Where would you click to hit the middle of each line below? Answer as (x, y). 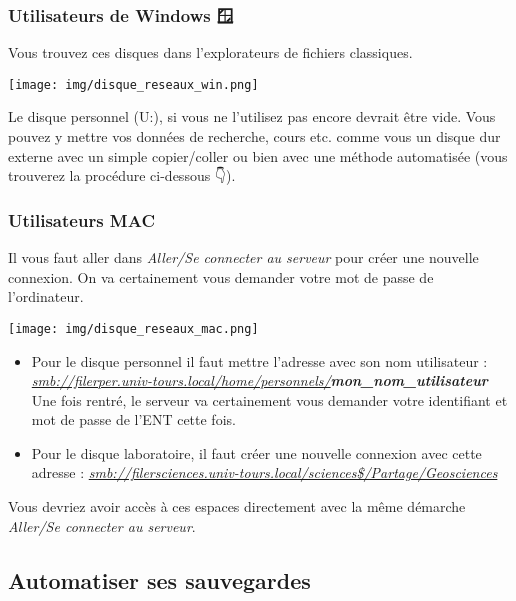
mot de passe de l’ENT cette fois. (133, 419)
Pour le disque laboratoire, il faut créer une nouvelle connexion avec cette (256, 452)
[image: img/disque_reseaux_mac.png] (133, 328)
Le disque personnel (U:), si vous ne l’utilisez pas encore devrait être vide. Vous (252, 116)
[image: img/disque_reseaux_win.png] (133, 84)
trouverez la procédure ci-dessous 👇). (122, 175)
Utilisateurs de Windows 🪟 (121, 14)
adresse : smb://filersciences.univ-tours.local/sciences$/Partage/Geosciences (264, 472)
